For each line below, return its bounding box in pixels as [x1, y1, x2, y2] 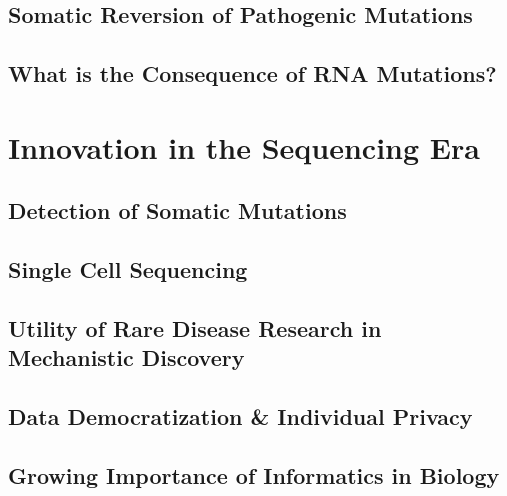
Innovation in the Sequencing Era [8, 126, 480, 167]
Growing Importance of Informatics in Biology [8, 459, 500, 490]
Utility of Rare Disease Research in [8, 312, 382, 343]
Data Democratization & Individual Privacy [8, 401, 473, 432]
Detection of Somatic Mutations [8, 195, 347, 226]
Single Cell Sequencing [8, 254, 248, 285]
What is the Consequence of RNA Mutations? [8, 58, 497, 89]
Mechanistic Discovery [8, 342, 245, 373]
